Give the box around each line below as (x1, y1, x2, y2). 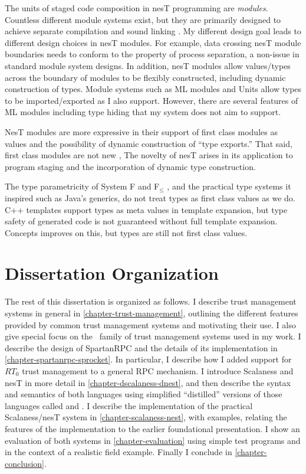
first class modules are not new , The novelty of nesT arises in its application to (5, 149, 293, 161)
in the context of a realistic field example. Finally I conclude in (5, 446, 232, 458)
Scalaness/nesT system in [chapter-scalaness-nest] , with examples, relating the (5, 411, 287, 423)
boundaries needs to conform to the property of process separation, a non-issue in (5, 48, 300, 60)
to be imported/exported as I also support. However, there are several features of (5, 94, 298, 106)
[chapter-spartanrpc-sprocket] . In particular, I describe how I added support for (5, 353, 292, 365)
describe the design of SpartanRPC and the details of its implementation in (5, 341, 278, 354)
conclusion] (5, 457, 44, 469)
